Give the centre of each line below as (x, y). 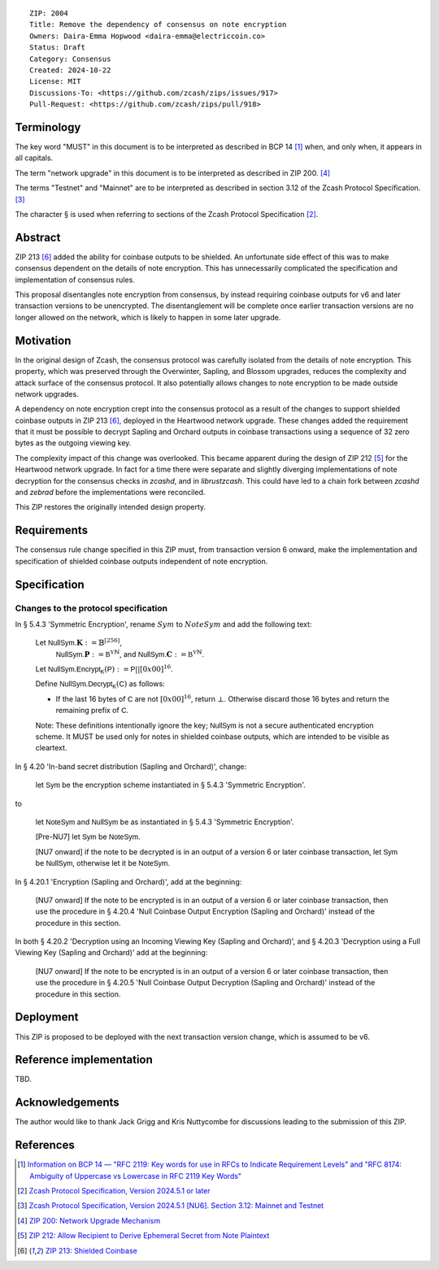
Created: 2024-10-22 (70, 70)
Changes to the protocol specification (91, 608)
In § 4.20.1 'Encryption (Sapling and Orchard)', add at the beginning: (128, 881)
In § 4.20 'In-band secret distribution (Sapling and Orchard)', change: (131, 766)
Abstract (38, 237)
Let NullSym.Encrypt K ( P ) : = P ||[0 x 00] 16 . (104, 669)
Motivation (43, 340)
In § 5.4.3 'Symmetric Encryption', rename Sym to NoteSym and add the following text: (163, 624)
